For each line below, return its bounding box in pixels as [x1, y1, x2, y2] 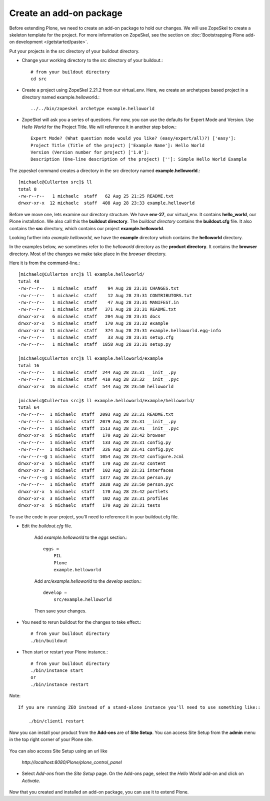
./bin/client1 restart [28, 718, 84, 724]
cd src [30, 76, 47, 82]
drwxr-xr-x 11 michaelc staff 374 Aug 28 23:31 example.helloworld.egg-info [18, 328, 221, 333]
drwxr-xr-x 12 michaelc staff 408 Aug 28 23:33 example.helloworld [18, 200, 195, 206]
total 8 [18, 186, 37, 192]
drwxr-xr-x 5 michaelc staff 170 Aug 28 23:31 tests [18, 503, 161, 508]
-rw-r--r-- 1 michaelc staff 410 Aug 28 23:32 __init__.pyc [18, 377, 179, 382]
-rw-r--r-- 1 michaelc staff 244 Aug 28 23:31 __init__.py [18, 369, 176, 375]
